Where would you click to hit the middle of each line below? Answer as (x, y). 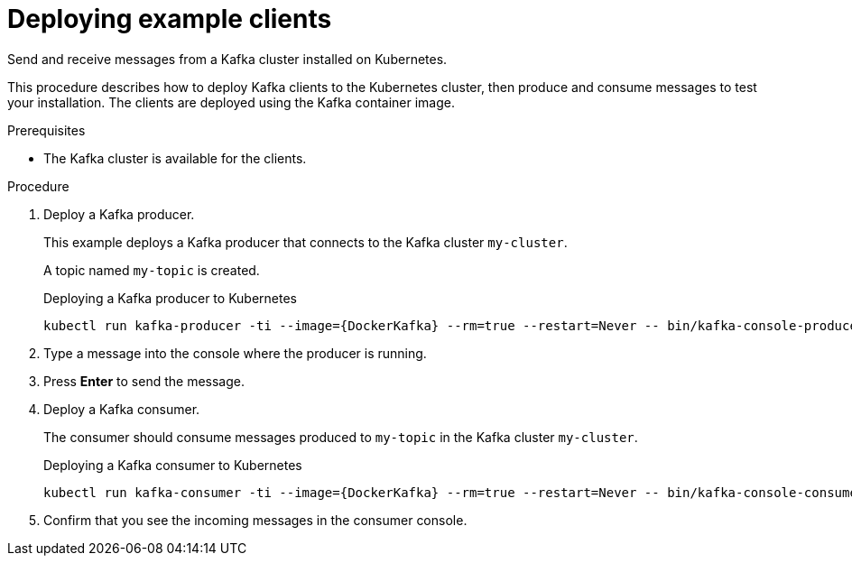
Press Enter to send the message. (144, 381)
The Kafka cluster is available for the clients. (175, 158)
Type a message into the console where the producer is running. (235, 353)
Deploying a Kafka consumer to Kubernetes (173, 465)
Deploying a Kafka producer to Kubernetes (170, 298)
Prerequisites (46, 130)
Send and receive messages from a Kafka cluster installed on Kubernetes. (227, 59)
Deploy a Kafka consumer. (122, 409)
